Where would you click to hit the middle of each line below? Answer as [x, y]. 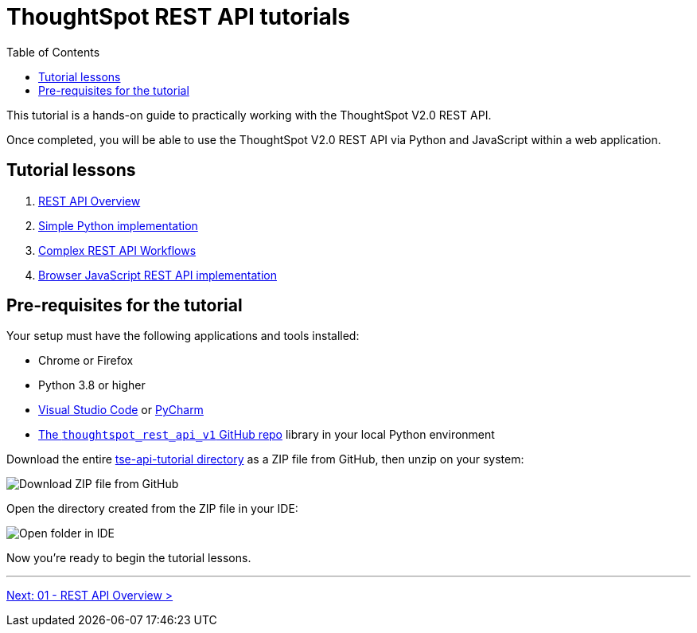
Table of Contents [53, 52]
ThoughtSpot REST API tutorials [179, 17]
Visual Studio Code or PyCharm [121, 410]
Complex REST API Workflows [117, 250]
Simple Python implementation [118, 225]
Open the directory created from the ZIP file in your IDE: [152, 509]
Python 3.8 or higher [92, 385]
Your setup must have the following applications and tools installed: [183, 336]
